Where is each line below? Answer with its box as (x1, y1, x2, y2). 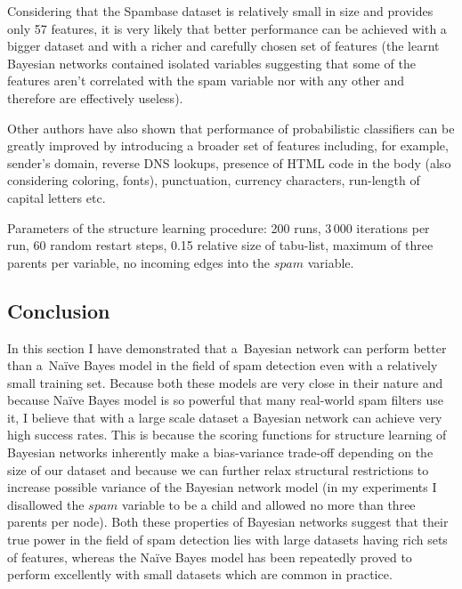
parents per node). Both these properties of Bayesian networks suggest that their (7, 512, 449, 531)
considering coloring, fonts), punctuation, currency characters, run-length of (7, 171, 420, 190)
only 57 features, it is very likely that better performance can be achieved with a (7, 19, 447, 37)
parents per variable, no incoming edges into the (7, 253, 271, 271)
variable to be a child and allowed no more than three (122, 495, 416, 513)
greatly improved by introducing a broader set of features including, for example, (7, 136, 449, 155)
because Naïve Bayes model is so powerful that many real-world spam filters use (7, 391, 444, 409)
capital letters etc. (7, 188, 106, 206)
